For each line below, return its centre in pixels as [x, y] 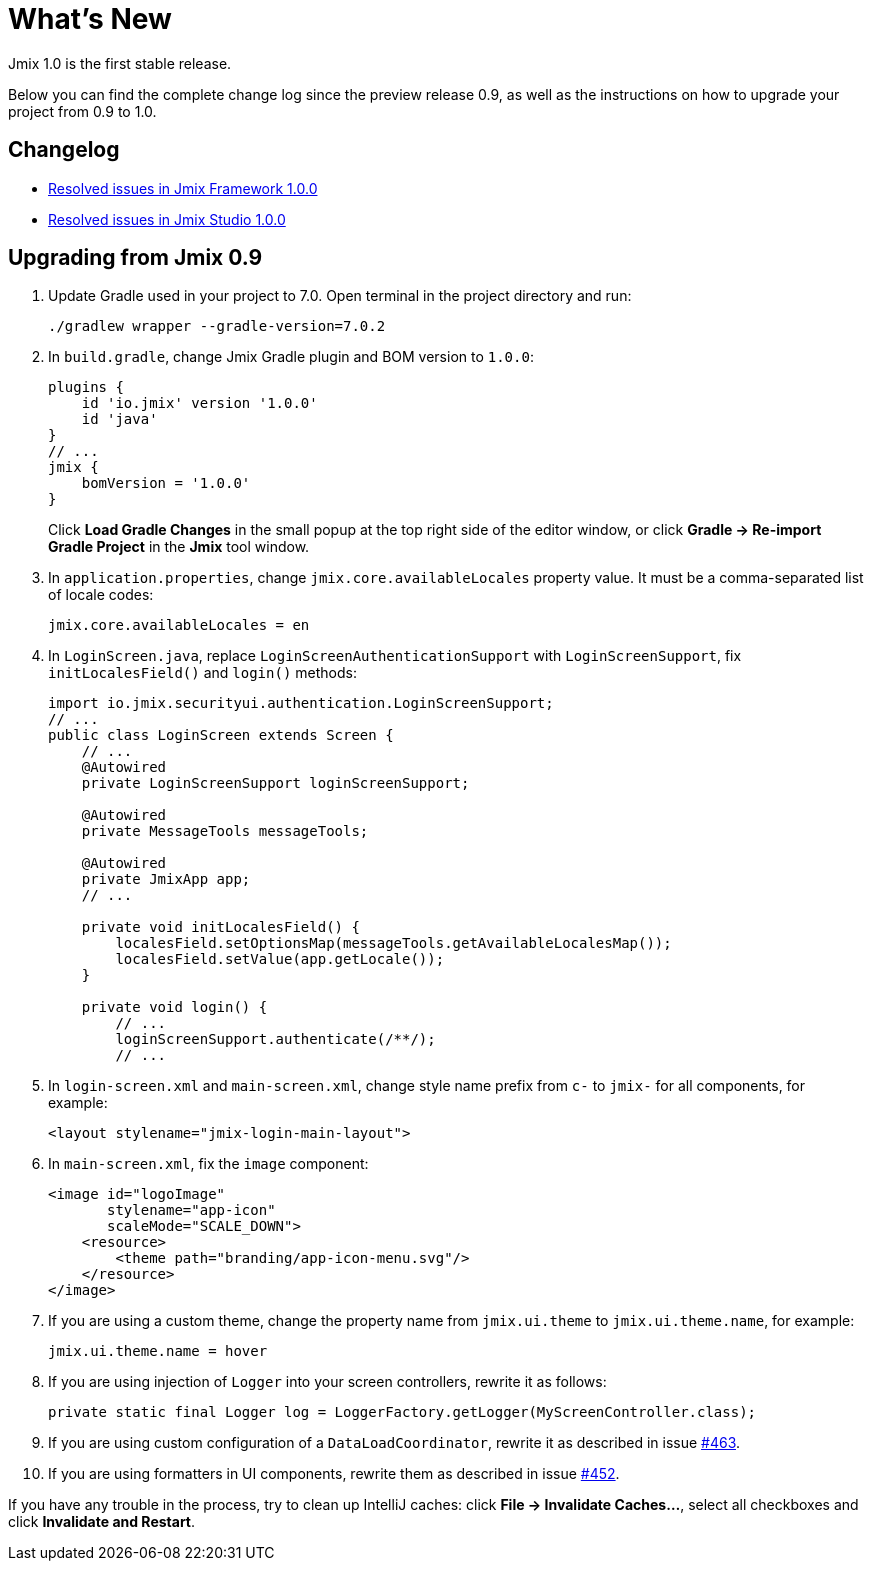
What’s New [90, 19]
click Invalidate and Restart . [102, 1522]
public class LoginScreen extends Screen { [221, 735]
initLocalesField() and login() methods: [202, 673]
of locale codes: [101, 595]
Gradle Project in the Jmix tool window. [179, 547]
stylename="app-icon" [191, 1210]
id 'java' [119, 419]
